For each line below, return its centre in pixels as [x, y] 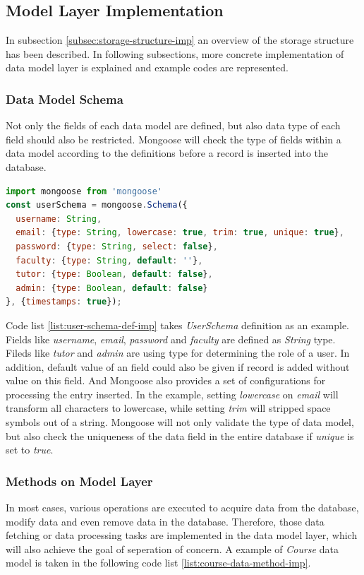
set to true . [30, 450]
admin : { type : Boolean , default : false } [112, 288]
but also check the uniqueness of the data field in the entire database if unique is [180, 435]
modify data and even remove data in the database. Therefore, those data [165, 521]
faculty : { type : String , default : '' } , [109, 260]
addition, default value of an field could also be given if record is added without [178, 366]
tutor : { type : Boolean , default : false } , [114, 274]
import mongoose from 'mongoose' [84, 191]
